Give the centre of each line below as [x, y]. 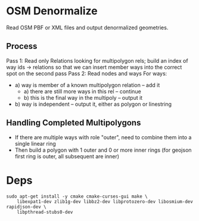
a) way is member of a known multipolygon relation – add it [87, 85]
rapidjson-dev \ [26, 207]
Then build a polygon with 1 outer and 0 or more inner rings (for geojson [103, 150]
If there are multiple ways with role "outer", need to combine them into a [103, 137]
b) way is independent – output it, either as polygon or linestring [93, 104]
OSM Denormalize [52, 11]
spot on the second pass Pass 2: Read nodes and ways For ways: [87, 73]
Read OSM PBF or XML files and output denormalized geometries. [87, 27]
